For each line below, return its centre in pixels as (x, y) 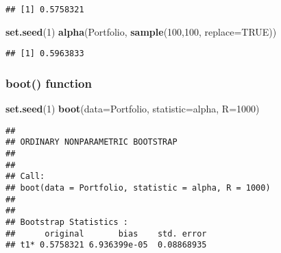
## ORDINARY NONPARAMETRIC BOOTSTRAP (91, 142)
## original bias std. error (106, 233)
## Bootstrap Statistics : (67, 222)
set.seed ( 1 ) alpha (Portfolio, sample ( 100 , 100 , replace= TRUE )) (141, 31)
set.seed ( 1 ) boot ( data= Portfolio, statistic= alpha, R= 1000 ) (133, 109)
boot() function (49, 83)
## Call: (25, 177)
